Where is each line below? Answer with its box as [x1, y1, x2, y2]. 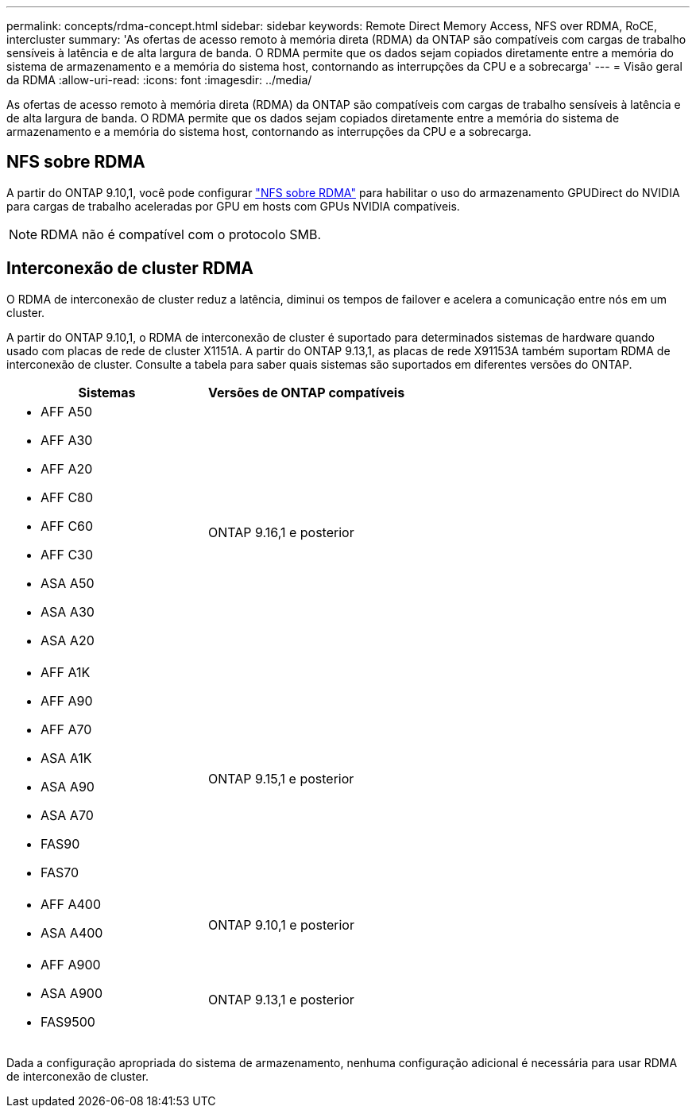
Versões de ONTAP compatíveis [208, 384, 405, 400]
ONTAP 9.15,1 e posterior [208, 770, 354, 787]
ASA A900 [41, 984, 102, 1001]
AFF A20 [41, 460, 93, 477]
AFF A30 [41, 431, 93, 448]
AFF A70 [41, 721, 92, 737]
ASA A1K [41, 749, 92, 766]
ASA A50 [41, 574, 95, 591]
